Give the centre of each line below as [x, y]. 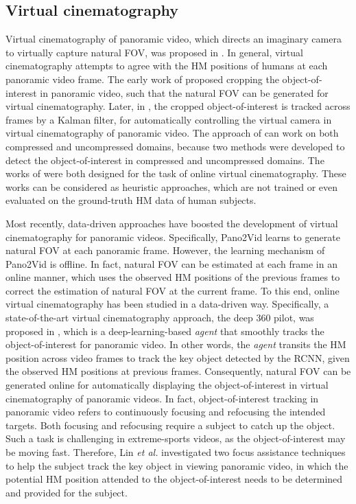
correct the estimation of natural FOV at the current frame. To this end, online [173, 290]
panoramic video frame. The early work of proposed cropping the [142, 79]
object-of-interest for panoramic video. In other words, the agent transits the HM [176, 344]
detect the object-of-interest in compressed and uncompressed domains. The [165, 160]
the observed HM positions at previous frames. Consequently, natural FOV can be [178, 371]
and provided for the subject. [67, 492]
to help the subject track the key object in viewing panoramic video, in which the [177, 465]
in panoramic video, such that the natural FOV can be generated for [184, 92]
